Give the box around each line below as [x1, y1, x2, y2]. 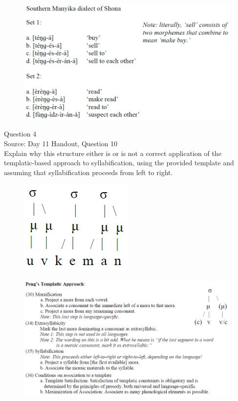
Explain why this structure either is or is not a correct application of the [4, 148, 221, 158]
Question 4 [4, 129, 37, 139]
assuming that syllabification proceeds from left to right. [4, 167, 173, 177]
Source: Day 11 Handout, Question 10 [4, 138, 118, 149]
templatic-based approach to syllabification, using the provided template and [4, 157, 234, 168]
